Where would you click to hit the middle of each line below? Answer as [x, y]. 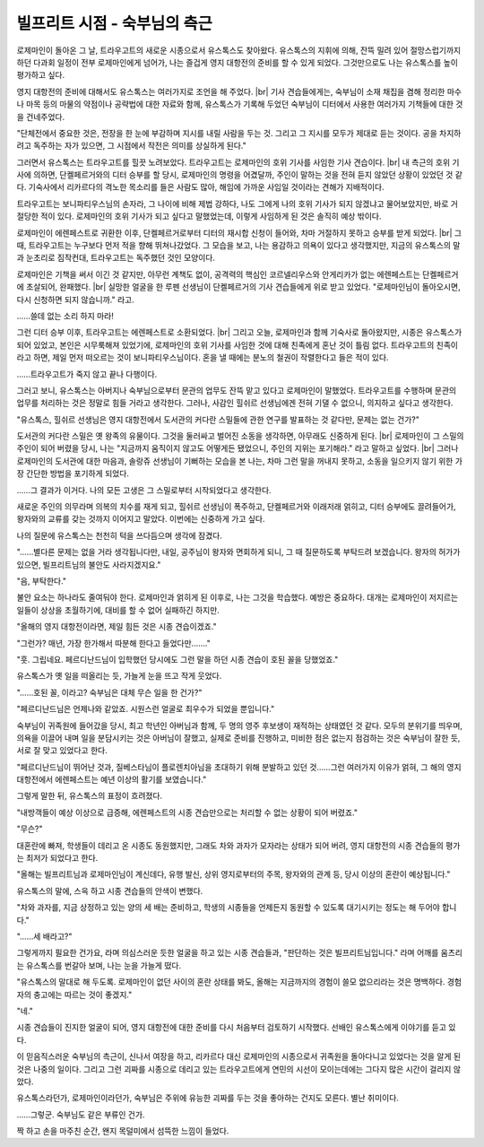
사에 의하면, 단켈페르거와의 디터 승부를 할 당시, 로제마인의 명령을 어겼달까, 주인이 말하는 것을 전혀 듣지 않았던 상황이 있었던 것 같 [240, 175]
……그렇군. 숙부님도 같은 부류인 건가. [81, 1114]
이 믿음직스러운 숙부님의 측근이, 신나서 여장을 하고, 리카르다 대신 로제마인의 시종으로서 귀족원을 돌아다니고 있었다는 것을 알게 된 [239, 1056]
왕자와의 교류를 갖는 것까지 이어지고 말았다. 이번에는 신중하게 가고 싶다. [141, 519]
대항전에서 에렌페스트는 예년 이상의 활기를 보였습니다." [112, 779]
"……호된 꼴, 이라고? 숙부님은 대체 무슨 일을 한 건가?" [109, 692]
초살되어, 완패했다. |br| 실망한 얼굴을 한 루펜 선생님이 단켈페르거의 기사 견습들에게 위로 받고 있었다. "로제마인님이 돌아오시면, [243, 287]
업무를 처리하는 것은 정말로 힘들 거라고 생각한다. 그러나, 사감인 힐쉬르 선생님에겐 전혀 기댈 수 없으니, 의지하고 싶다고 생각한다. [235, 403]
